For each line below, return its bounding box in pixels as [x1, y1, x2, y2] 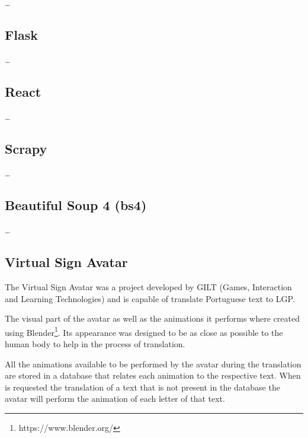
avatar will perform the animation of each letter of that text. [5, 392, 225, 405]
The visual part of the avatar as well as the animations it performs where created [5, 312, 300, 325]
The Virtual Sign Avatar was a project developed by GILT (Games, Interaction [5, 280, 292, 293]
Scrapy [5, 139, 47, 157]
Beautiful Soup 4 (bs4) [5, 196, 147, 214]
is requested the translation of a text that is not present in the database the [5, 380, 280, 393]
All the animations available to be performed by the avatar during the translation [5, 357, 301, 370]
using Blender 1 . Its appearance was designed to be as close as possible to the [5, 324, 283, 338]
